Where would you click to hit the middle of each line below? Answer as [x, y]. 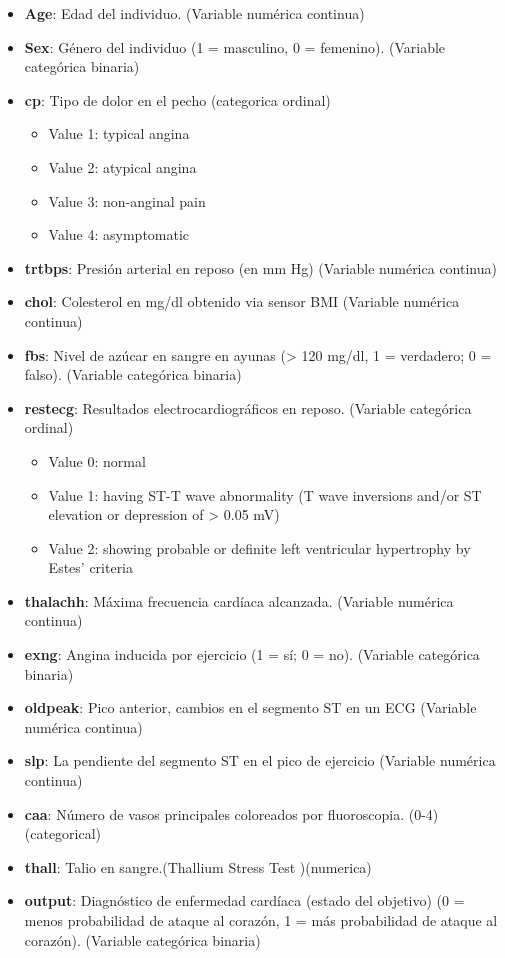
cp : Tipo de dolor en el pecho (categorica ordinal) [177, 99]
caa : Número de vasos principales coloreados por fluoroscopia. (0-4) [231, 813]
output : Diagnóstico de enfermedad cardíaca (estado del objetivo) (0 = [244, 900]
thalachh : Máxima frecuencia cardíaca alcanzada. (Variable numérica [239, 600]
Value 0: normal [97, 460]
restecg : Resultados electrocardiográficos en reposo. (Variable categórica [248, 407]
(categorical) [63, 833]
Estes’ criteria [91, 567]
